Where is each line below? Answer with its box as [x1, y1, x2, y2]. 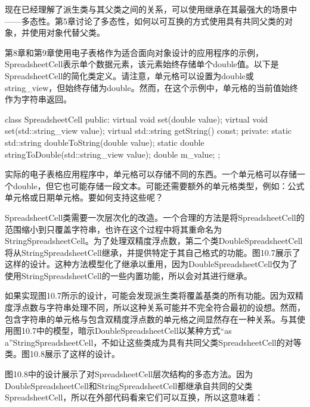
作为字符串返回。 [5, 93, 72, 105]
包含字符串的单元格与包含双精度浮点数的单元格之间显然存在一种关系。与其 [5, 312, 297, 325]
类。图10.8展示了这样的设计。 [5, 347, 120, 360]
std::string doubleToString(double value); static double [5, 136, 204, 148]
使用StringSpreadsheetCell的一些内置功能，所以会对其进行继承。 [5, 269, 252, 281]
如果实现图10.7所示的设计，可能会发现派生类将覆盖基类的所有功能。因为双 [5, 289, 295, 302]
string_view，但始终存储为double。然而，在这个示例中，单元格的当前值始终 [5, 81, 298, 93]
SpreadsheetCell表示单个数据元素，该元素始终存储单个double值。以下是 [5, 58, 279, 70]
